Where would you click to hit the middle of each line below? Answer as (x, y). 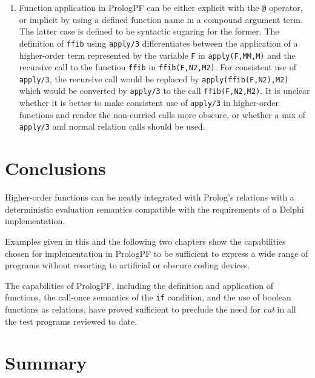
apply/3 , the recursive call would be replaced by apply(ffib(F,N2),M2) (154, 78)
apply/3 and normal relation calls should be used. (112, 126)
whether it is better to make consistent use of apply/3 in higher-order (149, 103)
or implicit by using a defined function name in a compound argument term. (161, 19)
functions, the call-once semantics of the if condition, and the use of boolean (148, 297)
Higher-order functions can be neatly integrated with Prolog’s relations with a (150, 197)
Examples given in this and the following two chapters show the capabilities (145, 241)
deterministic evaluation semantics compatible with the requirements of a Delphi (154, 209)
